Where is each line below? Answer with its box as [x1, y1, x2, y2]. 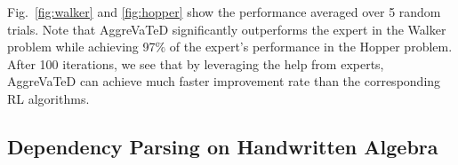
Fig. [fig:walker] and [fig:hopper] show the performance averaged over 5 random [7, 3, 441, 20]
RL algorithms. [7, 89, 90, 107]
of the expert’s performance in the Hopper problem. [169, 37, 453, 56]
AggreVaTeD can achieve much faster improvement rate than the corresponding [7, 72, 441, 90]
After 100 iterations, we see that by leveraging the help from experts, [7, 54, 384, 73]
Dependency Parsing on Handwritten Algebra [7, 132, 438, 160]
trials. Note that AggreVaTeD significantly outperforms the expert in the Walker [7, 20, 446, 38]
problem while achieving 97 [7, 37, 156, 56]
